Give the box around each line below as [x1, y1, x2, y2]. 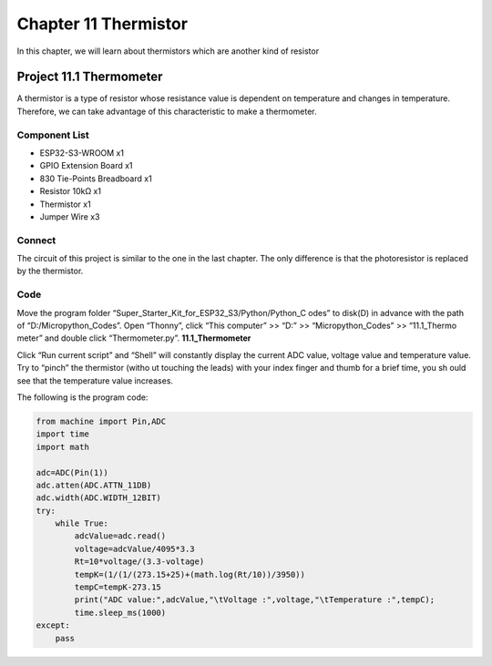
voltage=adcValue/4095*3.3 [74, 543, 195, 554]
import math [36, 442, 90, 452]
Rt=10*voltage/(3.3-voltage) [74, 557, 205, 567]
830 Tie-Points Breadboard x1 [39, 173, 152, 184]
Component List [16, 128, 90, 141]
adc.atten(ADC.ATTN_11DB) [36, 479, 152, 490]
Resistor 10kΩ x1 [39, 186, 102, 197]
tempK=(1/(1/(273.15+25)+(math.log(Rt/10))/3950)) [74, 569, 305, 579]
